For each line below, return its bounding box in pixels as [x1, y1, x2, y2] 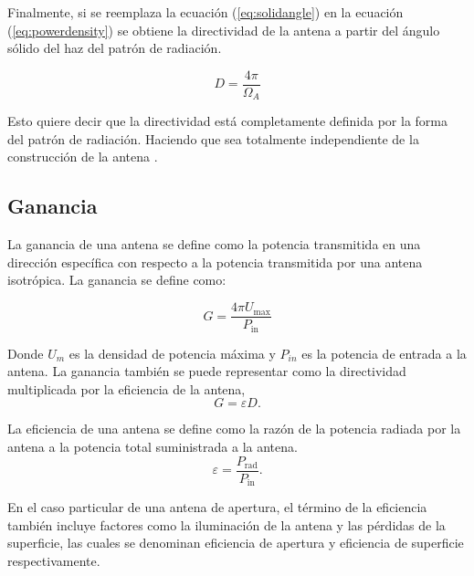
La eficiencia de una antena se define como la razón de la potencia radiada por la [7, 419, 461, 438]
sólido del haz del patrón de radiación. [7, 38, 222, 58]
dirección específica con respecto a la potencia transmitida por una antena [7, 252, 423, 271]
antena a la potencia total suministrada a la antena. [7, 436, 298, 456]
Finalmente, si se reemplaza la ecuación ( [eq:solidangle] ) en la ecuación [7, 3, 404, 21]
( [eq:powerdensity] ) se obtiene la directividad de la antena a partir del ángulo [7, 20, 440, 39]
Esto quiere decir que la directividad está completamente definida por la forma [7, 111, 448, 131]
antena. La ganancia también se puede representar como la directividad [7, 361, 406, 381]
